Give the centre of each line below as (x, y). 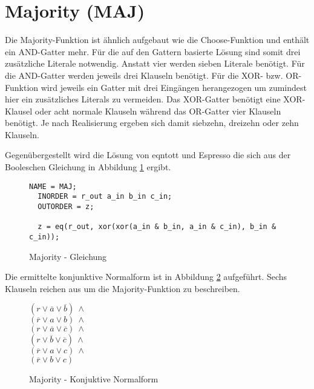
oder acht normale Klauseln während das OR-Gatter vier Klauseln (158, 111)
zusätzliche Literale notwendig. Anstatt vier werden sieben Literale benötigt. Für (155, 63)
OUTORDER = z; (66, 206)
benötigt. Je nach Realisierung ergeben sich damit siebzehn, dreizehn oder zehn (152, 123)
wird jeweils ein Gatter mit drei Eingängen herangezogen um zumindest (174, 87)
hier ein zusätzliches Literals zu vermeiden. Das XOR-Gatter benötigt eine (143, 99)
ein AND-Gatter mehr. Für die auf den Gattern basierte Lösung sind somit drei (153, 51)
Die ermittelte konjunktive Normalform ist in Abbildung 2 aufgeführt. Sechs (146, 277)
